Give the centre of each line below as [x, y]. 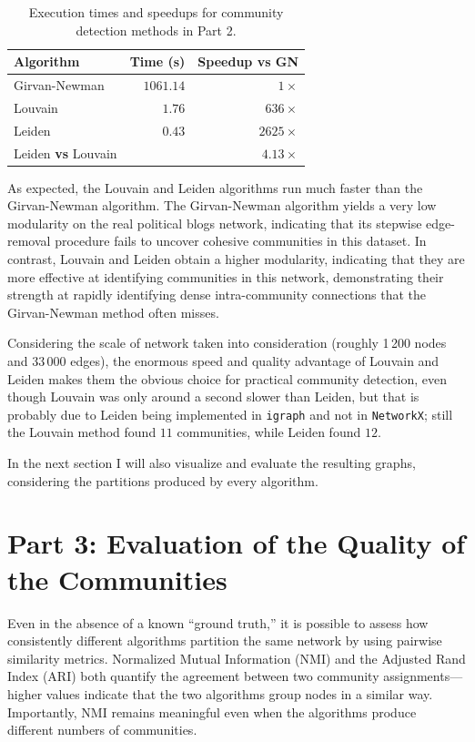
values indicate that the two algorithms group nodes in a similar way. [239, 693]
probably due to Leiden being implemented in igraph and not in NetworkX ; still [230, 414]
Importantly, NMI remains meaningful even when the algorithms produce [212, 712]
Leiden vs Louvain [66, 152]
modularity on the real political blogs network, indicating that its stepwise [215, 223]
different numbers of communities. [102, 730]
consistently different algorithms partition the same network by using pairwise [225, 640]
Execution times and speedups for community [156, 12]
